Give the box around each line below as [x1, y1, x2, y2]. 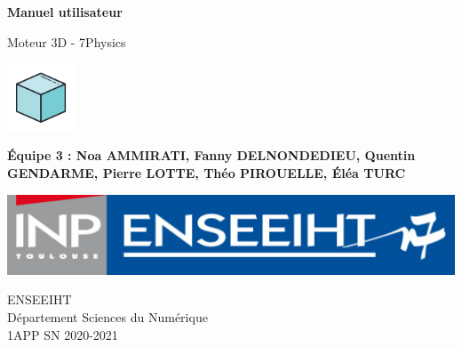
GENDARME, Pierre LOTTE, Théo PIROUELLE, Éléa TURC [7, 163, 406, 182]
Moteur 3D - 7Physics [7, 32, 126, 51]
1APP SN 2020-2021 [7, 325, 118, 343]
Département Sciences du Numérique [7, 307, 208, 326]
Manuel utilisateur [7, 3, 123, 20]
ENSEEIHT [7, 290, 72, 309]
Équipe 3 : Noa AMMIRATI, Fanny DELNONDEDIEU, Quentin [7, 146, 416, 165]
